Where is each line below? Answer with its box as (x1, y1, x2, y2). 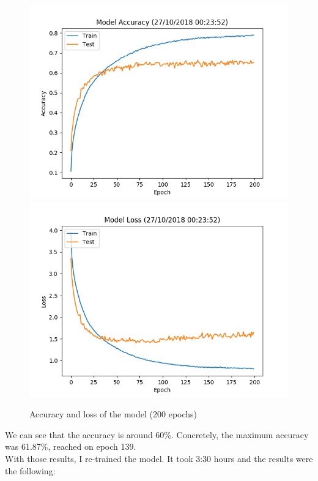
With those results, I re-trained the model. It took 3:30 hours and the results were (5, 452, 313, 464)
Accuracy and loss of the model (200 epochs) (29, 408, 198, 420)
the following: (5, 464, 56, 477)
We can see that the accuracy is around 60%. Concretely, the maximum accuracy (5, 428, 309, 441)
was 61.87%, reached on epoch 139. (5, 440, 136, 453)
